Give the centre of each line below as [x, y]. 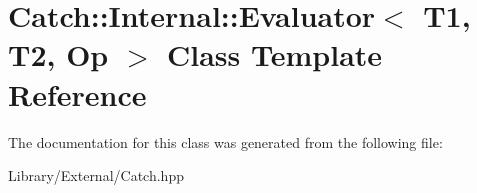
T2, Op [58, 54]
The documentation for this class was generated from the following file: [225, 141]
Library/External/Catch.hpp [96, 175]
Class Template [275, 54]
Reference [77, 93]
